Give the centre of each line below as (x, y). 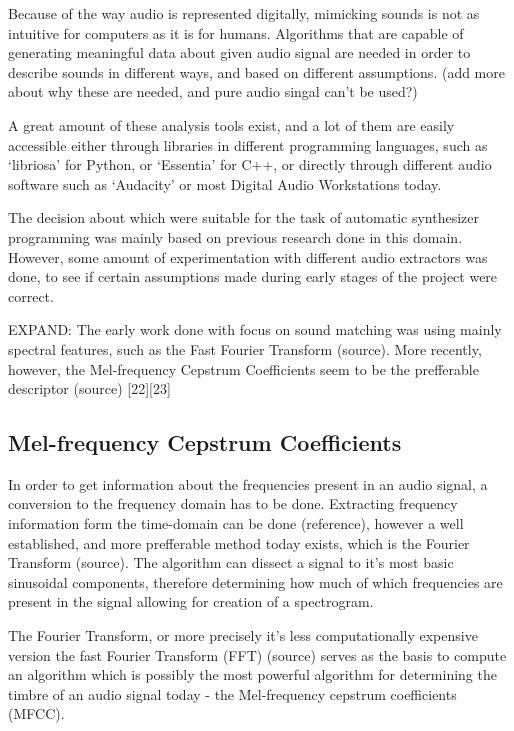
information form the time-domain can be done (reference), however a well (236, 523)
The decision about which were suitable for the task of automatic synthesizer (244, 217)
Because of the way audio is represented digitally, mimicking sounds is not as (244, 13)
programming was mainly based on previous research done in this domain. (235, 236)
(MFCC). (36, 713)
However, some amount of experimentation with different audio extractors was (248, 256)
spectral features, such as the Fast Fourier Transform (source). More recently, (245, 348)
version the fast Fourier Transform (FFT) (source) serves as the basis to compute (257, 654)
